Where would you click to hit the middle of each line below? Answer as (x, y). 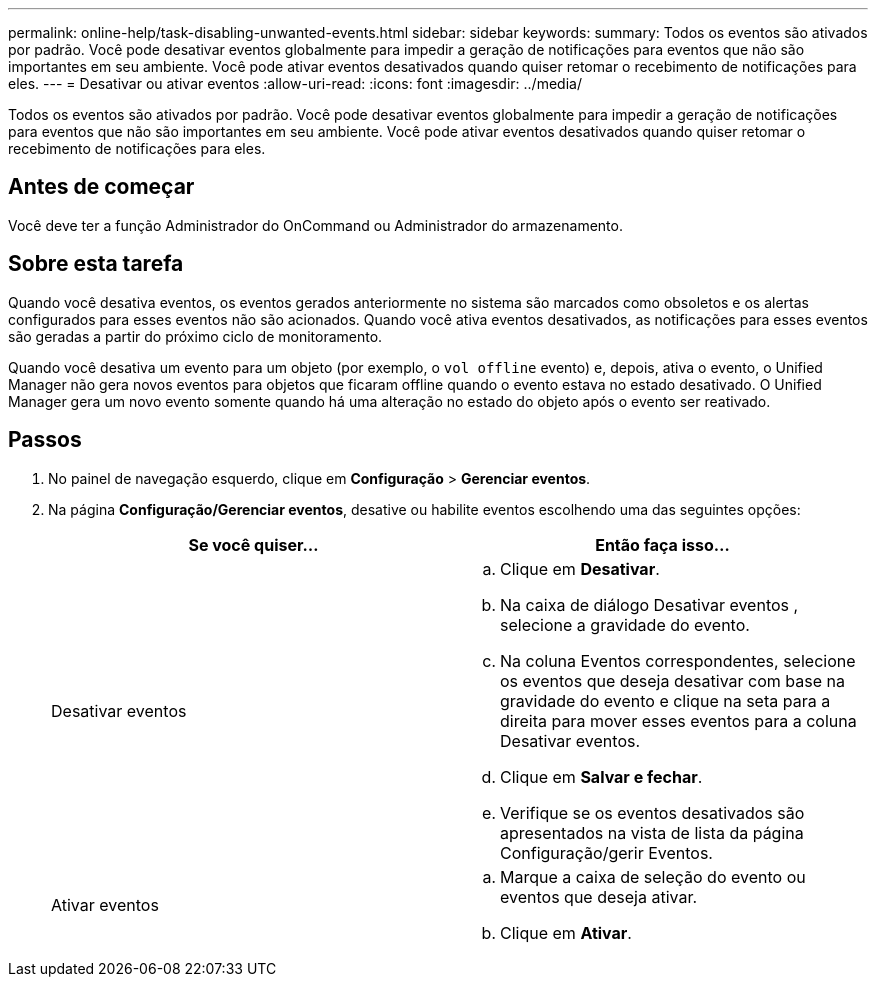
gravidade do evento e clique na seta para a (665, 700)
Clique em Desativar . (580, 568)
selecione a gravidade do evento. (625, 624)
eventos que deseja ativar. (599, 896)
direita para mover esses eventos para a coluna (678, 720)
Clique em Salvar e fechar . (601, 776)
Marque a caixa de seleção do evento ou (653, 876)
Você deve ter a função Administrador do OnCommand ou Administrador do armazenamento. (315, 225)
